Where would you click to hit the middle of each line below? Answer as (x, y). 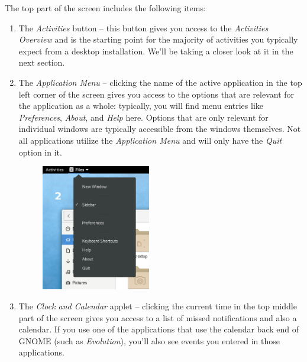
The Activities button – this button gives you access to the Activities (143, 28)
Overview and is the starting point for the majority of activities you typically (158, 39)
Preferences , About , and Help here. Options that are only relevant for (143, 117)
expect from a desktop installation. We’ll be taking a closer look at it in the (156, 51)
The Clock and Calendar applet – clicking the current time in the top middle (158, 306)
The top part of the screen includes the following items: (105, 8)
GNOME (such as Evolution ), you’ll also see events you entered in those (149, 340)
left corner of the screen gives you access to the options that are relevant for (156, 94)
